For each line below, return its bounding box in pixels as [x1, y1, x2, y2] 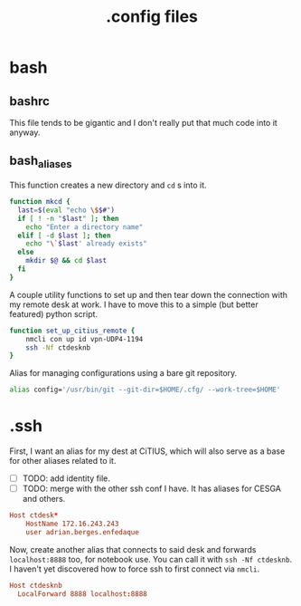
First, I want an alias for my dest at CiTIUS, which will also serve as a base [9, 446, 286, 457]
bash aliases [9, 153, 72, 171]
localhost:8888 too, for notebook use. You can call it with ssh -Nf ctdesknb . [9, 553, 292, 564]
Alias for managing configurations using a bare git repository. [9, 368, 238, 379]
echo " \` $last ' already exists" [25, 239, 147, 248]
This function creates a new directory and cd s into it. [9, 179, 207, 190]
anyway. [9, 127, 41, 138]
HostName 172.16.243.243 [25, 519, 119, 529]
